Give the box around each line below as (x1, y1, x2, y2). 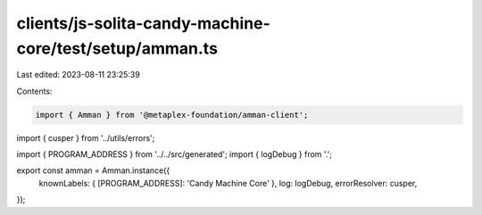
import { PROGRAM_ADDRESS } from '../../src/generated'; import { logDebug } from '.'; (16, 149, 332, 160)
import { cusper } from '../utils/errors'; (16, 132, 155, 143)
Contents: (16, 86, 53, 96)
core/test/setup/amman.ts (16, 38, 219, 58)
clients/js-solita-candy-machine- (16, 13, 271, 33)
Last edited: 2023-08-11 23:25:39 (16, 70, 140, 80)
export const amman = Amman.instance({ (16, 165, 170, 176)
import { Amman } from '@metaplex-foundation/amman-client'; (35, 110, 309, 120)
